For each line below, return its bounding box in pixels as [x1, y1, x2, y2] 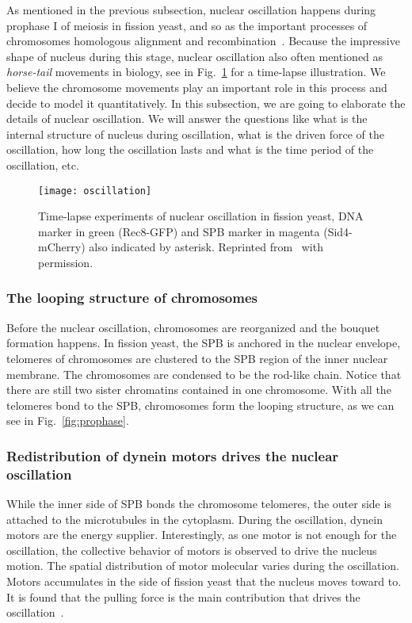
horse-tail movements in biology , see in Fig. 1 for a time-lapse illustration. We [6, 63, 386, 80]
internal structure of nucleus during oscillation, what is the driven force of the [6, 125, 384, 142]
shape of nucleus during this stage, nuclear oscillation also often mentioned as [6, 48, 383, 64]
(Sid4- [323, 223, 353, 239]
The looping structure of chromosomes [6, 288, 257, 308]
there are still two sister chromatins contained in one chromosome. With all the [6, 381, 391, 398]
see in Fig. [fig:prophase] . [6, 412, 129, 429]
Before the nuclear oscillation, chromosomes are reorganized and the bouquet [6, 319, 380, 335]
